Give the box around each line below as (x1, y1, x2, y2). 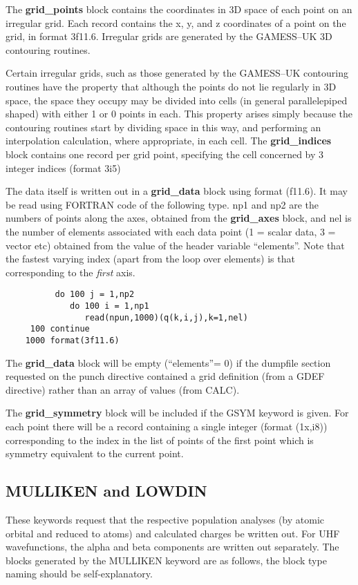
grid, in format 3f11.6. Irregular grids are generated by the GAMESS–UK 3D (6, 29, 332, 44)
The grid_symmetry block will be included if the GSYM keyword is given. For (6, 405, 349, 420)
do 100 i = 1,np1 (70, 300, 149, 311)
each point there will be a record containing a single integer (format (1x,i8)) (6, 419, 328, 433)
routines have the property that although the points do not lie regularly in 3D (6, 79, 337, 93)
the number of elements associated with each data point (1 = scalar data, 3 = (6, 224, 336, 238)
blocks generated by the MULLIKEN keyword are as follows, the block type (6, 553, 327, 567)
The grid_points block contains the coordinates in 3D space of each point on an (6, 2, 352, 16)
